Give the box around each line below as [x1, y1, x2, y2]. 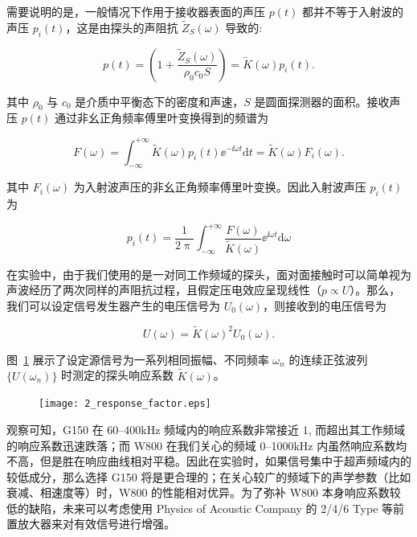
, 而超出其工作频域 [308, 420, 406, 437]
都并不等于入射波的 [301, 3, 403, 19]
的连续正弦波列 [288, 350, 368, 367]
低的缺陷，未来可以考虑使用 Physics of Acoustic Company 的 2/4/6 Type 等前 [6, 499, 405, 516]
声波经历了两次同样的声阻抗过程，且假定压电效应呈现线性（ [6, 281, 321, 298]
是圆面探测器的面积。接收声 [254, 92, 401, 109]
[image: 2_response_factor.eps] [39, 398, 211, 410]
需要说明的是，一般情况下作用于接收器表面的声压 [6, 3, 265, 19]
